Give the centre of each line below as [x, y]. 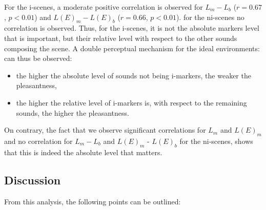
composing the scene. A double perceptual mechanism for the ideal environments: [132, 48]
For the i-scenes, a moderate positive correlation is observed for [104, 7]
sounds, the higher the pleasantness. [73, 112]
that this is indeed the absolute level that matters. [83, 152]
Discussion [33, 180]
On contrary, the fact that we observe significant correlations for [105, 130]
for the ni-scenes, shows [216, 141]
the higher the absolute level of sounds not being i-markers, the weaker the [134, 75]
